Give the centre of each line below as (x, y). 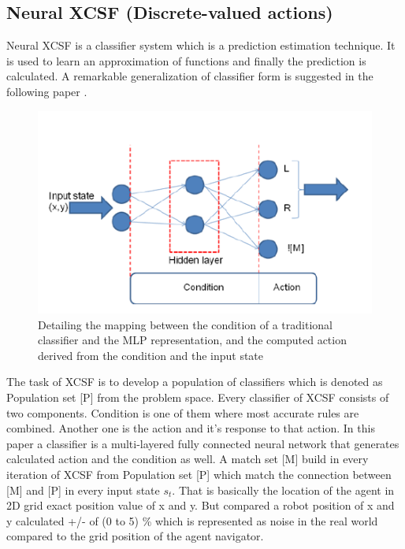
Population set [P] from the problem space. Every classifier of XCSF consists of (198, 397)
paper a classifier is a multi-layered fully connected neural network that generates (203, 443)
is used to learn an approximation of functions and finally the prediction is (186, 60)
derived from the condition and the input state (151, 355)
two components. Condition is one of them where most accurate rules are (183, 412)
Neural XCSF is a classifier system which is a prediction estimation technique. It (201, 45)
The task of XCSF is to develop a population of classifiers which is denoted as (195, 382)
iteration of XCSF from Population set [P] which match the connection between (199, 474)
